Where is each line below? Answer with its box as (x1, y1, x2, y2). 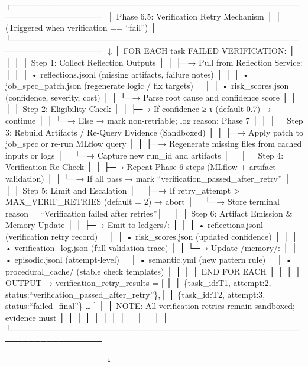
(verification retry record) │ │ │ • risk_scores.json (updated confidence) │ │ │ (5, 230, 298, 242)
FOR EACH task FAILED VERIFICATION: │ (123, 44, 295, 57)
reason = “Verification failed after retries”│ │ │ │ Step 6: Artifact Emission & (5, 207, 293, 219)
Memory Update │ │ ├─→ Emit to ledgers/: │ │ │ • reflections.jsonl (5, 218, 263, 231)
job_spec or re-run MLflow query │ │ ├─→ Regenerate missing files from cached (5, 137, 302, 150)
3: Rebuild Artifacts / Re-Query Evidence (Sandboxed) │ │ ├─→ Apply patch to (5, 125, 303, 138)
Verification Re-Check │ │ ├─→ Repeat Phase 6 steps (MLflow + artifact (5, 160, 276, 173)
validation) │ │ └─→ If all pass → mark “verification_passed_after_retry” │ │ (5, 172, 299, 184)
